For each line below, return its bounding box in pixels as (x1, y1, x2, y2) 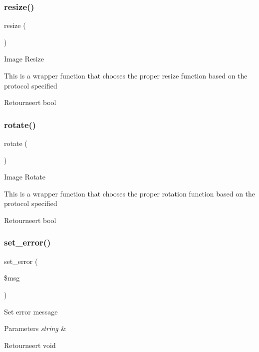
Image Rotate (4, 171, 46, 182)
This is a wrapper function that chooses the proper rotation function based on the (4, 188, 256, 198)
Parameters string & (4, 323, 66, 333)
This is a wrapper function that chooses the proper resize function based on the (4, 70, 248, 80)
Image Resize (4, 53, 44, 64)
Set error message (4, 306, 58, 316)
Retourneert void (4, 339, 56, 350)
